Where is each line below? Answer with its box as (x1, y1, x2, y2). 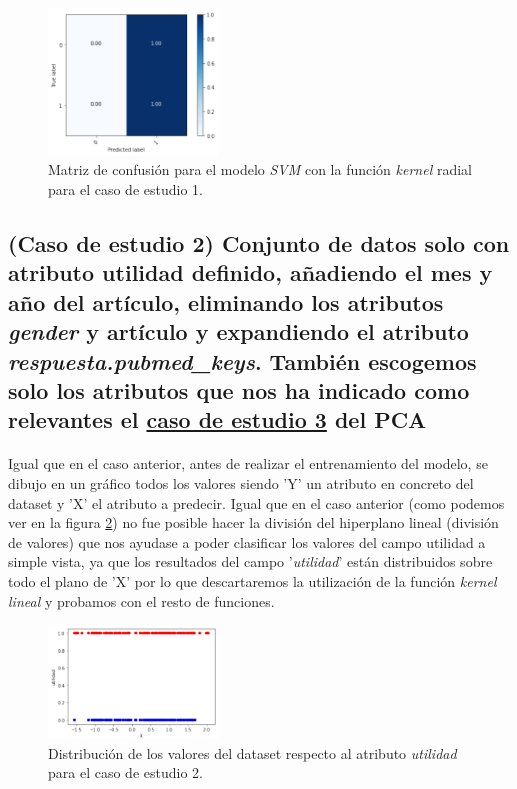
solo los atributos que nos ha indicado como (8, 374, 470, 405)
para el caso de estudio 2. (48, 762, 203, 783)
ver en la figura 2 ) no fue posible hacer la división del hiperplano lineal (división (8, 512, 499, 533)
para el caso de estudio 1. (48, 179, 203, 200)
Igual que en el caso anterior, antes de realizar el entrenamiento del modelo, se (8, 453, 488, 474)
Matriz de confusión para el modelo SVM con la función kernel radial (48, 159, 472, 180)
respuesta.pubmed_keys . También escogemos (8, 345, 477, 376)
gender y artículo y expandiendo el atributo (8, 316, 469, 347)
